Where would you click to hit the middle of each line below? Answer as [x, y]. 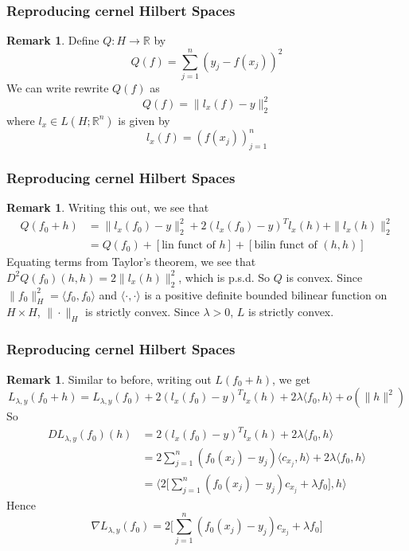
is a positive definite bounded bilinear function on [266, 294]
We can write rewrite [58, 87]
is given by [144, 120]
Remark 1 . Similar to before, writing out [109, 379]
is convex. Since [324, 277]
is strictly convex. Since [142, 312]
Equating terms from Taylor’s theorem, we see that [131, 262]
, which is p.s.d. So [224, 277]
